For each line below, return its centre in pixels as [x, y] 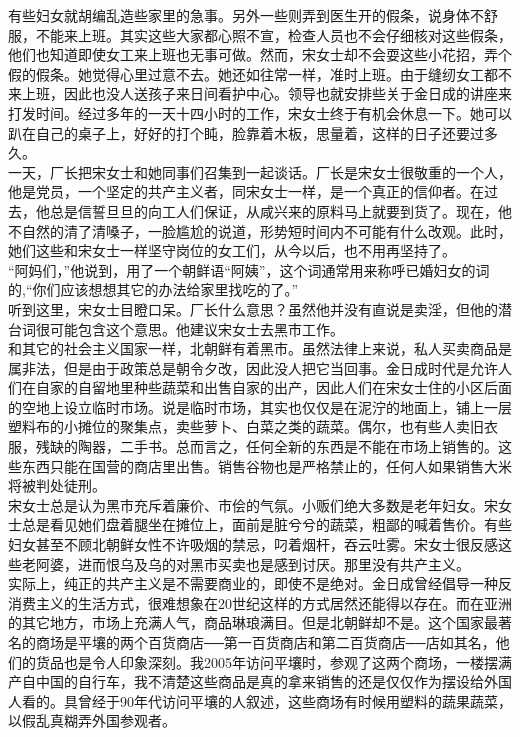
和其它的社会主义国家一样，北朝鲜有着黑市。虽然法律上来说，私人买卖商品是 [260, 348]
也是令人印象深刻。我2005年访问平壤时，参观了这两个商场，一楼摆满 [287, 661]
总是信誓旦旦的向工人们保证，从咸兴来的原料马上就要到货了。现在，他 [280, 210]
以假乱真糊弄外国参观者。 [92, 720]
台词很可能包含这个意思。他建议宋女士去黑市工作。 [176, 328]
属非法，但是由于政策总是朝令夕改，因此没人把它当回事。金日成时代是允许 [253, 367]
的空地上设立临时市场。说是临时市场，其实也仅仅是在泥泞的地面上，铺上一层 [260, 406]
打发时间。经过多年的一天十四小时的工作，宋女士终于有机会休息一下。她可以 [260, 112]
